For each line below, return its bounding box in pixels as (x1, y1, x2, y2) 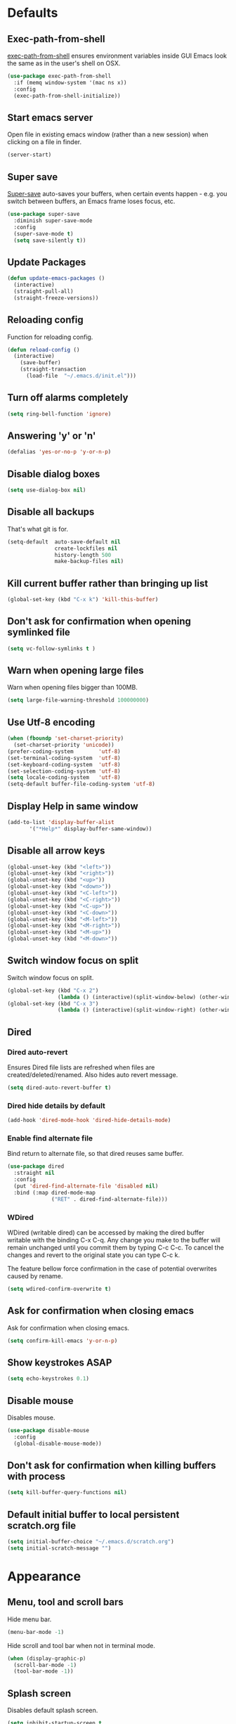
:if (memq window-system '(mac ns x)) (13, 79, 128, 86)
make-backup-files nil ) (54, 558, 124, 565)
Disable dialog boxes (7, 468, 100, 480)
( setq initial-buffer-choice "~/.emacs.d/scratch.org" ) (7, 1538, 174, 1545)
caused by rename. (7, 1271, 63, 1280)
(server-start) (7, 151, 52, 159)
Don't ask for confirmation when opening (7, 615, 191, 627)
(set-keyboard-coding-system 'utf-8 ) (7, 761, 121, 768)
